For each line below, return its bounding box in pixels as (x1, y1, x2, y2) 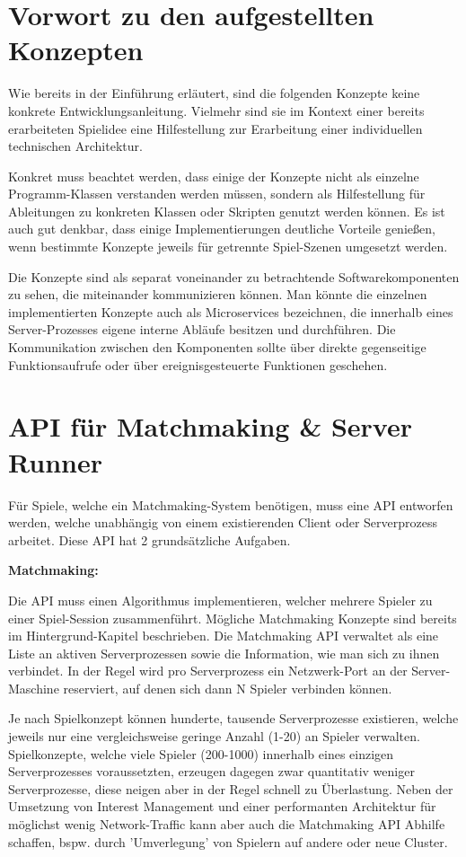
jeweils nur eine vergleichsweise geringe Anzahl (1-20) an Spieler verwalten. (8, 727, 420, 746)
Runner (8, 443, 102, 480)
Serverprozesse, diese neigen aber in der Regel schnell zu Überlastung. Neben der (8, 779, 453, 798)
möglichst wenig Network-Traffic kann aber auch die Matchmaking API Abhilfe (8, 815, 445, 834)
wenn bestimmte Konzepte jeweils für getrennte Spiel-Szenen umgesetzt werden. (8, 237, 448, 256)
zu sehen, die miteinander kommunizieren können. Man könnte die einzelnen (8, 285, 427, 304)
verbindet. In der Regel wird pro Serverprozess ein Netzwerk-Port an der (8, 661, 408, 680)
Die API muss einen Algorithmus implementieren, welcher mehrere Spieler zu (8, 590, 433, 609)
